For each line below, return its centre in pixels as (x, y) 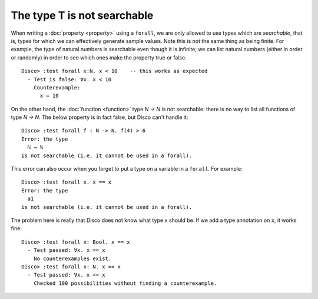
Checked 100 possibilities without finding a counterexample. (125, 283)
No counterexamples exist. (72, 258)
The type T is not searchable (82, 15)
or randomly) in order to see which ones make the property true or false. (99, 57)
